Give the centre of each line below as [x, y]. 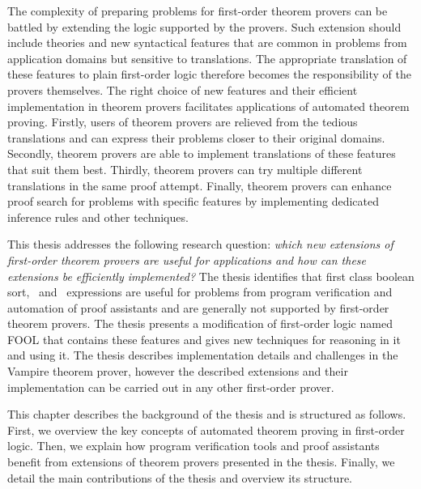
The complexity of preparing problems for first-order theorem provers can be [198, 11]
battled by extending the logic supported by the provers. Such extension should [204, 26]
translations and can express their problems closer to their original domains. [196, 137]
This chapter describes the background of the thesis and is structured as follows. [207, 414]
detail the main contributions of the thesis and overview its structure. [180, 477]
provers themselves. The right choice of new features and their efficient [183, 89]
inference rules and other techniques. [98, 217]
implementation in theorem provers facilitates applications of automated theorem [208, 106]
